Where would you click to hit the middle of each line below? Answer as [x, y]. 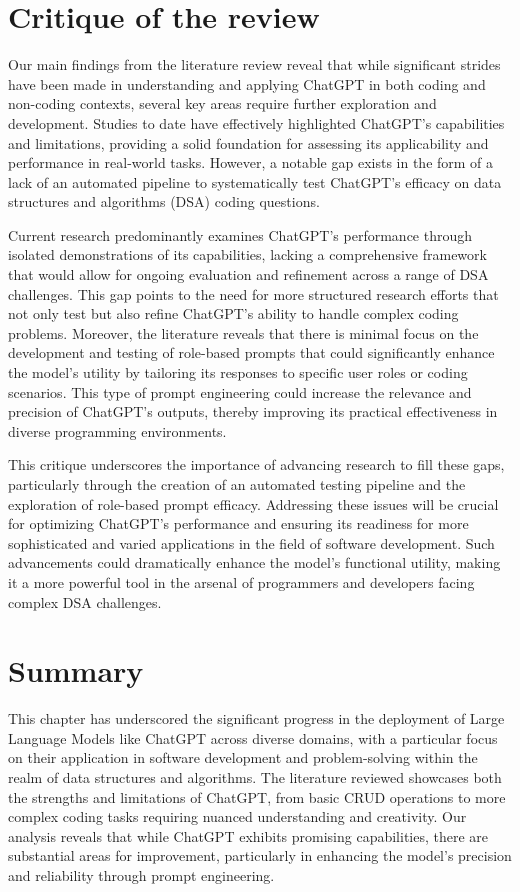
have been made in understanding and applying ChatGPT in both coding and [247, 83]
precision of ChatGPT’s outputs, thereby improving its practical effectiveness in [253, 411]
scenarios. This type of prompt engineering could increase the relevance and [240, 391]
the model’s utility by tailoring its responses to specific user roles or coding [238, 372]
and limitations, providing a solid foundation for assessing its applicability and [248, 142]
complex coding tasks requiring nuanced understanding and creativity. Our [237, 816]
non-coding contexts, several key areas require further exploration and [222, 103]
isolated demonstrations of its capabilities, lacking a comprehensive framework [247, 254]
